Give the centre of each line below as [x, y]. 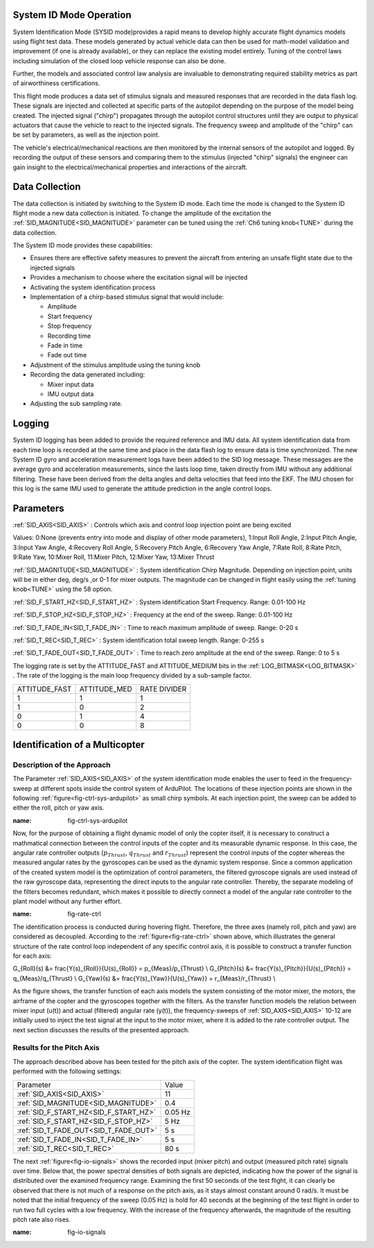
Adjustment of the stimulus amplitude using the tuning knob [115, 365]
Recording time [69, 336]
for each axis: [32, 956]
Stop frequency [70, 326]
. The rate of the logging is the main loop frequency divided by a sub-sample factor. [132, 676]
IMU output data [71, 394]
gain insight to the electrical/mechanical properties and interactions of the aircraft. [130, 167]
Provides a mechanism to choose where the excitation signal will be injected [139, 277]
